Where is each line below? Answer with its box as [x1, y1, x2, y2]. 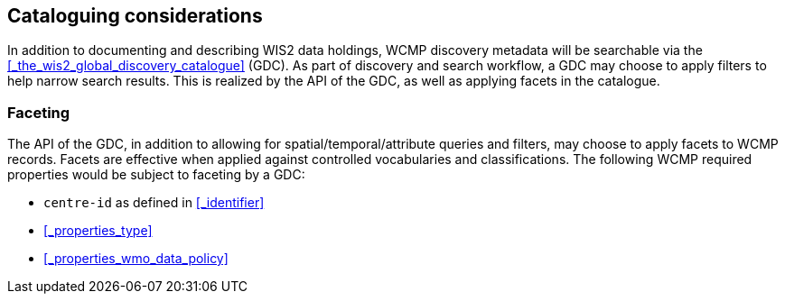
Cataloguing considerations [7, 5, 263, 27]
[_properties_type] [43, 223, 153, 239]
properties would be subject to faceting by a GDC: [7, 167, 305, 183]
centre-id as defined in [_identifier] [43, 195, 265, 211]
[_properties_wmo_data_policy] [43, 251, 229, 267]
